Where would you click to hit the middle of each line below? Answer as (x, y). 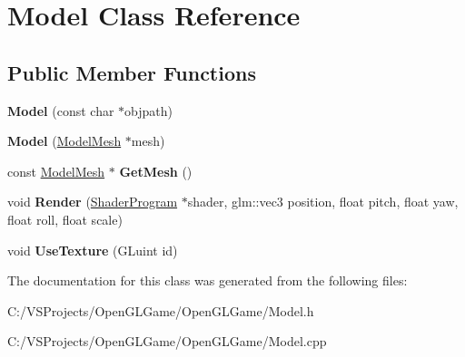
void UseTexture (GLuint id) (93, 250)
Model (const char (61, 110)
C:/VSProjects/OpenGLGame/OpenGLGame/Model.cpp (167, 341)
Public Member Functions (132, 72)
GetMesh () (156, 171)
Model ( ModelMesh (64, 141)
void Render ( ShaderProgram (93, 202)
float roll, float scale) (65, 219)
